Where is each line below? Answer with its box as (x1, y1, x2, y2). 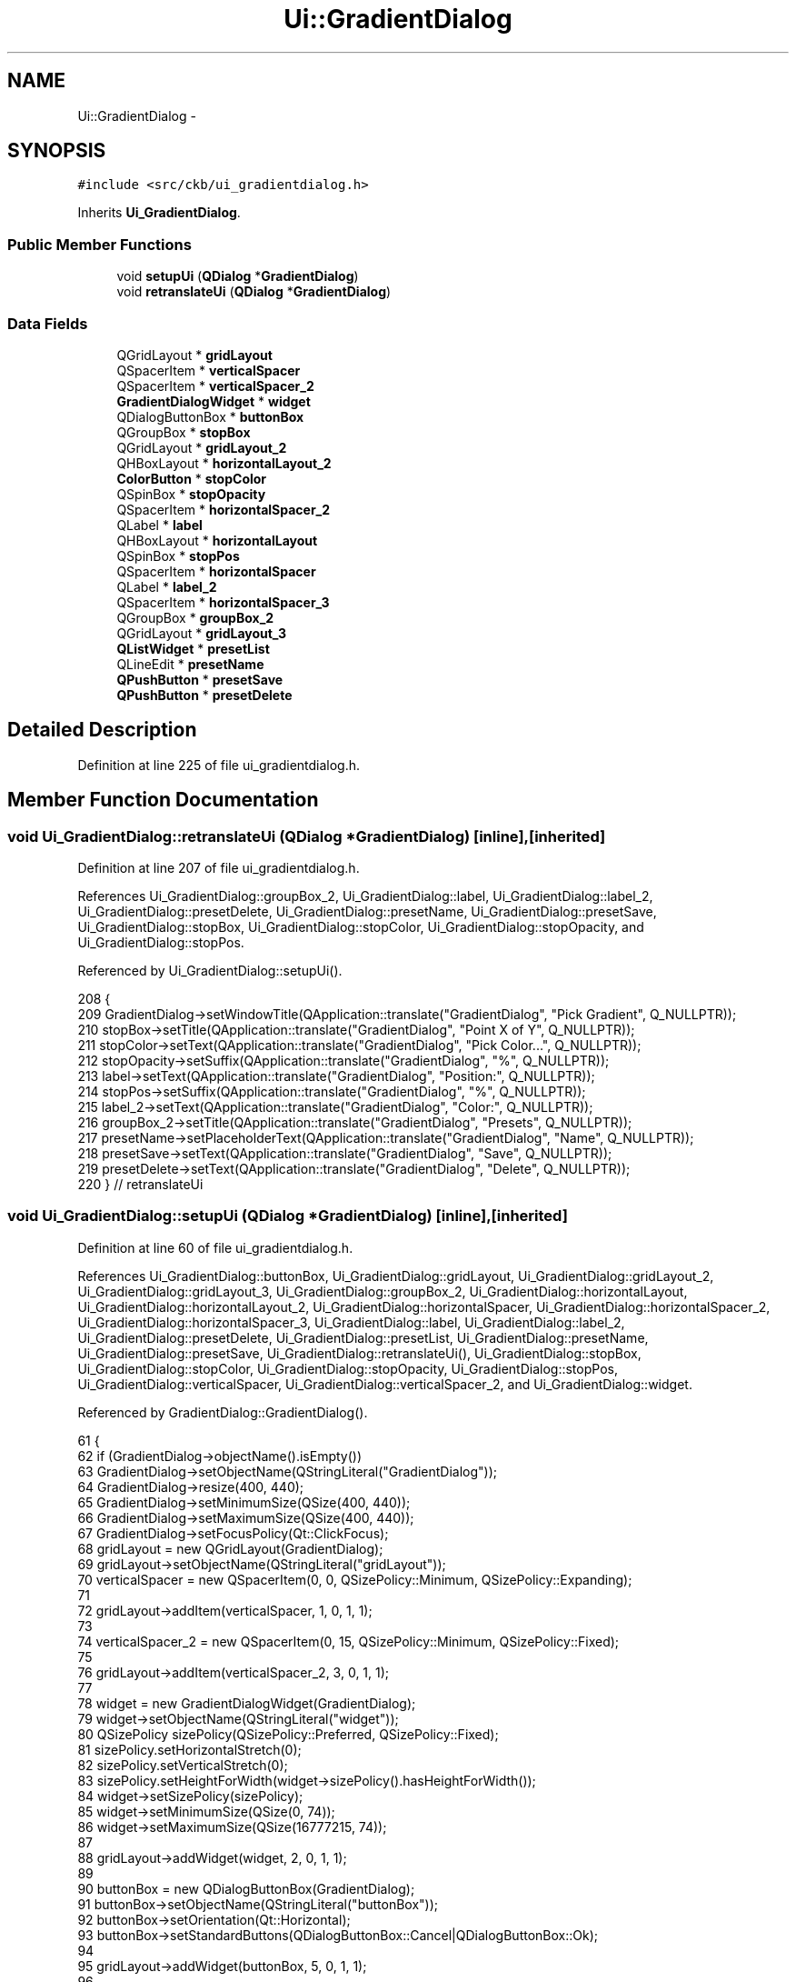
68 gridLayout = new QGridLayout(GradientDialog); (77, 1540, 383, 1557)
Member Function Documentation (7, 788, 319, 812)
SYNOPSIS (7, 139, 106, 163)
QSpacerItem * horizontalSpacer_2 (116, 501, 331, 517)
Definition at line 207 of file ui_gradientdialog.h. (77, 860, 360, 876)
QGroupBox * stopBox (116, 424, 251, 440)
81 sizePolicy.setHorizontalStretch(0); (77, 1741, 302, 1757)
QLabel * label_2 (116, 578, 217, 595)
